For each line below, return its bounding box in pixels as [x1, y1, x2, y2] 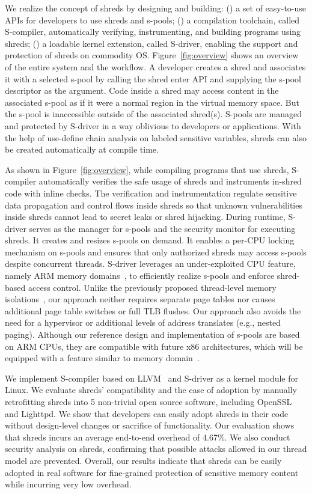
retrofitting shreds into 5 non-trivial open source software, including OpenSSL [5, 395, 292, 407]
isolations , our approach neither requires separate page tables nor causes [5, 293, 275, 305]
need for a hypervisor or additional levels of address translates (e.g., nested [5, 316, 281, 329]
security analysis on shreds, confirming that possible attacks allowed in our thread [5, 442, 307, 455]
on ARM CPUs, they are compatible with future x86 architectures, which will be [5, 340, 303, 352]
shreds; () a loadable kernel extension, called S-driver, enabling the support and [5, 37, 298, 49]
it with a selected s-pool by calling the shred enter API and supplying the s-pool [5, 72, 301, 85]
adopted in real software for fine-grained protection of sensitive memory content [5, 466, 299, 478]
